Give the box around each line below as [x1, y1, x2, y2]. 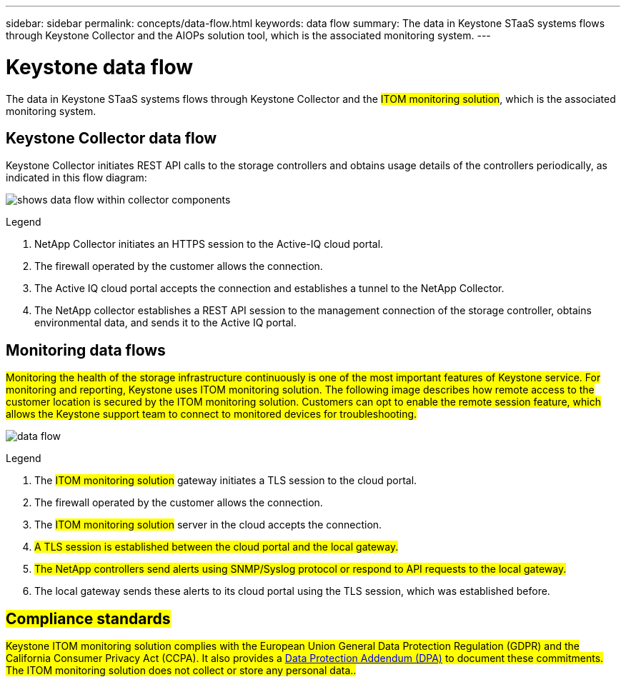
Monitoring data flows [6, 341, 166, 359]
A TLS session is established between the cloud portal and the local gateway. [34, 541, 399, 553]
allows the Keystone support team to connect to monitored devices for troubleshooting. [6, 408, 417, 421]
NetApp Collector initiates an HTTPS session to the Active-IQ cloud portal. [34, 238, 384, 251]
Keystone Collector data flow [6, 129, 217, 147]
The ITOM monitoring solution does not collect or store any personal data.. [6, 664, 357, 677]
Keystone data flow [6, 54, 194, 79]
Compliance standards [6, 609, 171, 628]
